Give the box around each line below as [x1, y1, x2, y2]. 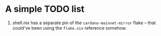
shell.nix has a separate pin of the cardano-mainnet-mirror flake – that [12, 20, 156, 26]
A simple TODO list [5, 3, 85, 15]
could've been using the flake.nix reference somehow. [12, 25, 127, 31]
